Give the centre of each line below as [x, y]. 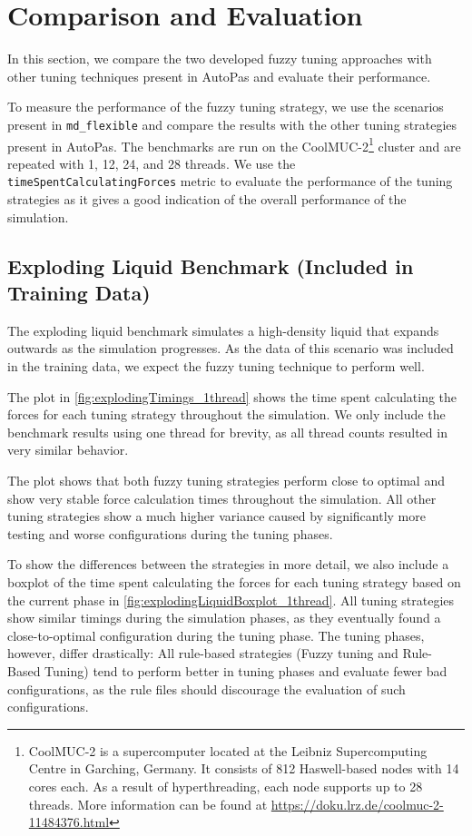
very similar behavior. [68, 450]
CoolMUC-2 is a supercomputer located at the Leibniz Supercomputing [228, 750]
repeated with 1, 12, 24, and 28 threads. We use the [152, 163]
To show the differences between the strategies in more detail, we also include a [228, 564]
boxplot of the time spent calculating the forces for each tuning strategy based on [234, 581]
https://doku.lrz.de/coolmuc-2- [357, 804]
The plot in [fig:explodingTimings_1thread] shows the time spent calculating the [232, 396]
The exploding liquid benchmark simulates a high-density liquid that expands [223, 330]
